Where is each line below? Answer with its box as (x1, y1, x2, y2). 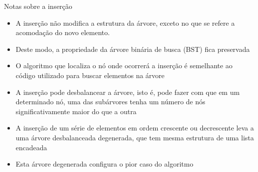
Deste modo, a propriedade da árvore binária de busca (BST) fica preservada (15, 43, 250, 54)
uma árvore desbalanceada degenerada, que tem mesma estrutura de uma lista (15, 132, 254, 142)
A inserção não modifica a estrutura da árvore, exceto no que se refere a (15, 17, 235, 28)
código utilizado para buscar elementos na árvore (15, 70, 165, 80)
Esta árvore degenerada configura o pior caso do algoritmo (15, 159, 193, 169)
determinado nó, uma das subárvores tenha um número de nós (15, 96, 205, 107)
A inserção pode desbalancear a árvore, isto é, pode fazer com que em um (15, 86, 240, 97)
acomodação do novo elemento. (15, 27, 110, 38)
